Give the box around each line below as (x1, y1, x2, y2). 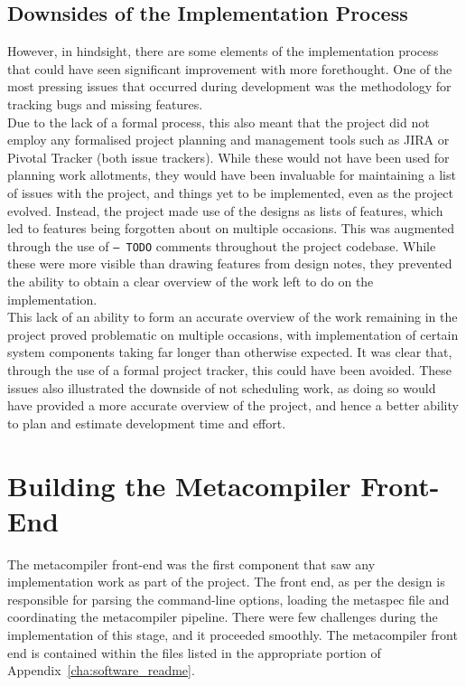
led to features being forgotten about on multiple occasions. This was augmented (7, 219, 455, 238)
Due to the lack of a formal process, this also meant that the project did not (7, 112, 430, 131)
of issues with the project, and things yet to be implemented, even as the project (7, 183, 453, 202)
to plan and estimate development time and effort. (7, 413, 286, 432)
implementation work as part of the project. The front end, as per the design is (7, 572, 445, 591)
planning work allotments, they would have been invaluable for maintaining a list (7, 165, 456, 184)
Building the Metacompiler (7, 466, 351, 503)
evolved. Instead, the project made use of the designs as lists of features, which (7, 201, 443, 220)
